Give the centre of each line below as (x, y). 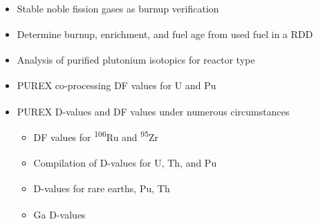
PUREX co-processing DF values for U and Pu (116, 85)
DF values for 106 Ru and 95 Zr (96, 136)
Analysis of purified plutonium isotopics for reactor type (136, 60)
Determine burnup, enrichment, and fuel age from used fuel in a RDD (165, 34)
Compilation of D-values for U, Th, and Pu (125, 163)
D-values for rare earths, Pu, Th (102, 188)
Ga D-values (59, 214)
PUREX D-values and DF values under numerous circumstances (153, 111)
